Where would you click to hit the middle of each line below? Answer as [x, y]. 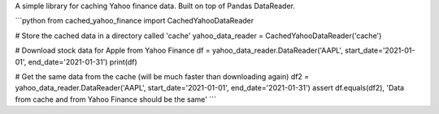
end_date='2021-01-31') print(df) [83, 61]
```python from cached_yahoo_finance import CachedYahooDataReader [135, 21]
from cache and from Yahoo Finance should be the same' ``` [116, 99]
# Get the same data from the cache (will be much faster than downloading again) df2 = [162, 76]
